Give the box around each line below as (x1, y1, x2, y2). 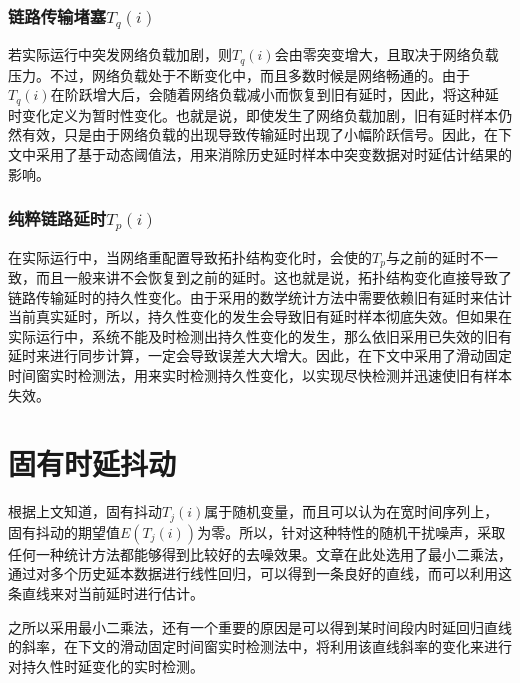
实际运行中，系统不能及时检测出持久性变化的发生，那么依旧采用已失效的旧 (8, 325, 498, 346)
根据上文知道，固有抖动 (8, 501, 162, 522)
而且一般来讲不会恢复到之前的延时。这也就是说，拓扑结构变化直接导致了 (35, 266, 512, 287)
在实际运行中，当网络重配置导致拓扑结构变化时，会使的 (8, 246, 372, 267)
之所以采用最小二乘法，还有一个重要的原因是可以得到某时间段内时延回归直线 (8, 616, 512, 637)
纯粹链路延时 (8, 206, 107, 231)
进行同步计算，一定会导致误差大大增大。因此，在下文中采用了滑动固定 (49, 345, 512, 366)
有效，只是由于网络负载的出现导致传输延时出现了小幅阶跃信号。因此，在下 (21, 124, 512, 145)
